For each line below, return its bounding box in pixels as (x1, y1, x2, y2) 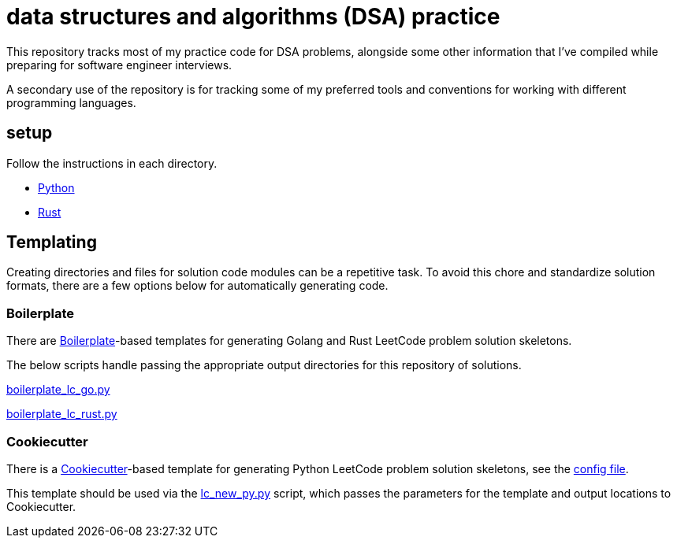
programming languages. (6, 95, 136, 109)
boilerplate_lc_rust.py (6, 407, 117, 421)
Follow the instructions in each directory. (6, 156, 218, 170)
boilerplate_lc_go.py (6, 383, 110, 397)
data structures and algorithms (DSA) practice (6, 3, 500, 30)
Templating (6, 232, 97, 253)
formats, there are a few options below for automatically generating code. (6, 279, 389, 293)
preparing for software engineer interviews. (6, 57, 232, 72)
